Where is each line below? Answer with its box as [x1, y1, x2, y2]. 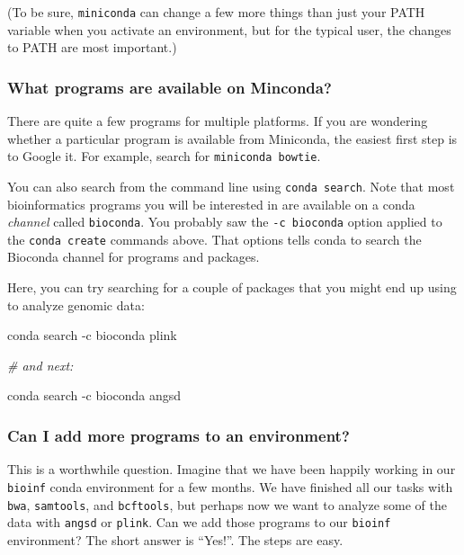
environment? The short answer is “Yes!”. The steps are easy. [7, 530, 344, 549]
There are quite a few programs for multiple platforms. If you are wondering [7, 112, 428, 130]
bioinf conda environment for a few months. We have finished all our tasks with [7, 477, 453, 496]
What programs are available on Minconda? [7, 76, 332, 98]
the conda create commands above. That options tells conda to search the [7, 229, 422, 248]
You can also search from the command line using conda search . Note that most [7, 176, 455, 195]
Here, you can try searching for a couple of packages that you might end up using [7, 278, 457, 297]
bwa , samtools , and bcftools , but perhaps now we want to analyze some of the [7, 495, 447, 514]
